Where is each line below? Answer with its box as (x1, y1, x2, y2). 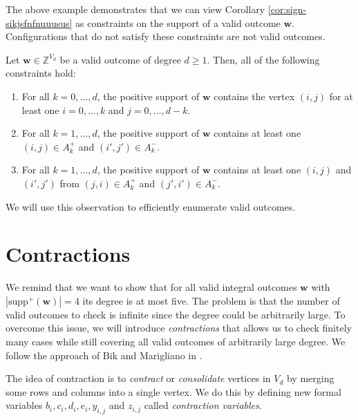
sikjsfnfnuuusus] (6, 15, 73, 30)
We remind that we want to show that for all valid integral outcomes (6, 280, 297, 294)
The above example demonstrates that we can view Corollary (6, 2, 265, 16)
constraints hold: (6, 66, 76, 80)
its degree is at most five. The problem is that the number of (82, 293, 340, 307)
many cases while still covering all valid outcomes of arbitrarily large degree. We (6, 334, 346, 349)
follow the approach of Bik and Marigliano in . (6, 347, 202, 362)
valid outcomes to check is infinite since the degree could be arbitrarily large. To (6, 307, 346, 321)
